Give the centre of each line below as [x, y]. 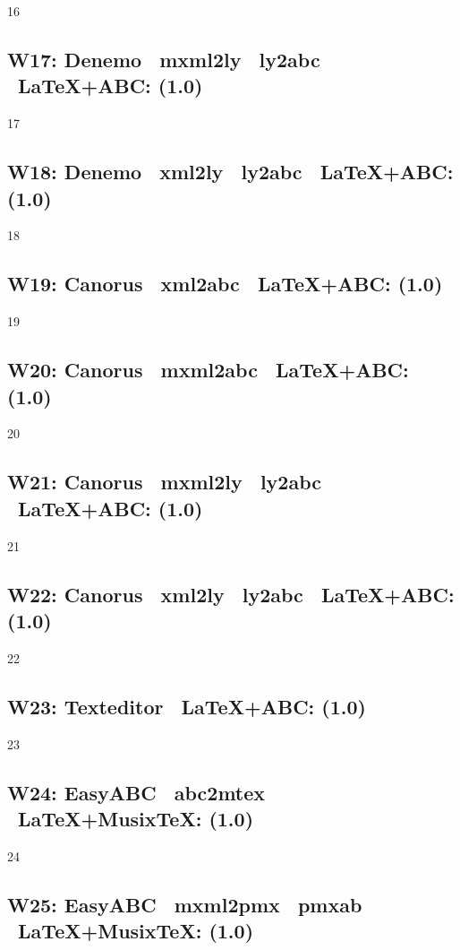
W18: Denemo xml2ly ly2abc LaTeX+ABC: [230, 172]
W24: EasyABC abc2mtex [136, 792]
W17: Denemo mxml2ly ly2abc [164, 59]
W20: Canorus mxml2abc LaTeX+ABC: [208, 370]
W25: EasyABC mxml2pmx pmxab [185, 904]
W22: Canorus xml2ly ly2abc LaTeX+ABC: [231, 594]
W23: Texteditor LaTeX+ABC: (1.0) [187, 706]
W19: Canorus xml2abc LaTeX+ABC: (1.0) [225, 284]
